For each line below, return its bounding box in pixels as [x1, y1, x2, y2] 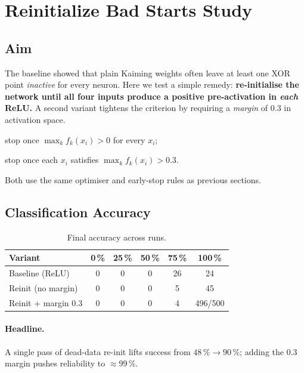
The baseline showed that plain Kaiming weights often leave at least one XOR [5, 66, 290, 79]
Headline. [5, 322, 45, 335]
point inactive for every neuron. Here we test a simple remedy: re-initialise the [5, 78, 299, 91]
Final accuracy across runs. [67, 230, 166, 243]
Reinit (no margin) [9, 281, 78, 294]
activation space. [5, 113, 66, 125]
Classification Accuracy [5, 202, 151, 221]
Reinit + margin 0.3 [9, 296, 83, 309]
